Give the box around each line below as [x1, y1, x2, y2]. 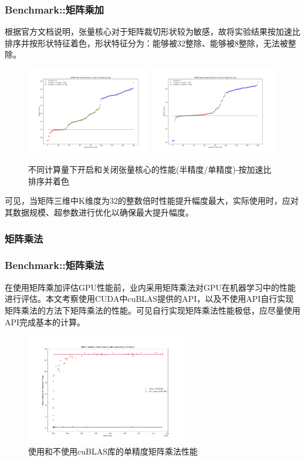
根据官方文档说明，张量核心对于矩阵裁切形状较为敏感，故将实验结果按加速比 [5, 25, 300, 38]
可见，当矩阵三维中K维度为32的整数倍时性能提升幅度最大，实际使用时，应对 [5, 194, 299, 207]
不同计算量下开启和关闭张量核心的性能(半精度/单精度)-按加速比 [28, 163, 272, 176]
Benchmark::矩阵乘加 [5, 2, 104, 16]
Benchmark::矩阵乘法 [5, 258, 104, 272]
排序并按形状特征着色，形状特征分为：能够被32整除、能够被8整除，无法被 [5, 36, 288, 49]
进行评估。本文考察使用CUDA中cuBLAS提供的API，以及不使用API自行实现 [5, 292, 294, 305]
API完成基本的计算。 [5, 315, 86, 328]
